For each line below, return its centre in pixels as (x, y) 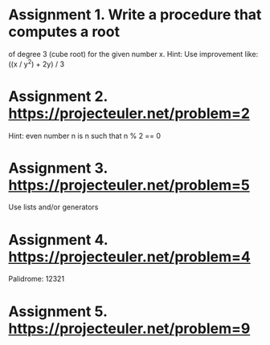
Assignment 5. (58, 311)
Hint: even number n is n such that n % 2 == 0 (85, 136)
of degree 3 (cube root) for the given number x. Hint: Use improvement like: (133, 54)
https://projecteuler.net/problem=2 (129, 113)
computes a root (64, 32)
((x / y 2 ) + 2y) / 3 (37, 63)
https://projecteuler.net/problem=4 (129, 256)
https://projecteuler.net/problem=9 (129, 329)
